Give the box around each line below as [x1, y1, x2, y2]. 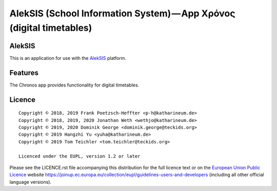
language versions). [9, 179, 51, 185]
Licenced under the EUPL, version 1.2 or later [18, 153, 141, 159]
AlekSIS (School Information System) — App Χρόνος [9, 8, 235, 19]
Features [9, 68, 38, 77]
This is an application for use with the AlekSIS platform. [9, 55, 127, 61]
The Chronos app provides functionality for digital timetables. [9, 82, 140, 88]
